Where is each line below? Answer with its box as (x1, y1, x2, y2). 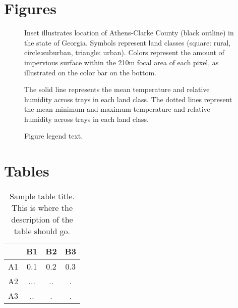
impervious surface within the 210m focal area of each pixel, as (24, 57, 219, 67)
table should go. (14, 225, 71, 237)
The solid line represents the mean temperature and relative (24, 84, 210, 95)
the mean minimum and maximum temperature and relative (24, 104, 210, 114)
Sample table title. (10, 190, 75, 202)
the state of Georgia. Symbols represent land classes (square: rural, (24, 37, 231, 48)
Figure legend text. (24, 130, 83, 141)
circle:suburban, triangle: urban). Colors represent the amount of (24, 47, 224, 58)
